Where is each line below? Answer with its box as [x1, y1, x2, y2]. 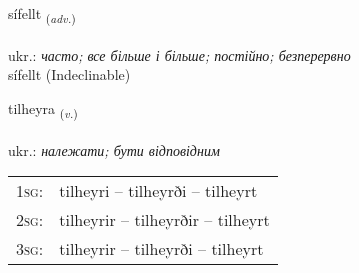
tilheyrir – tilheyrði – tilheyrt [59, 237, 264, 261]
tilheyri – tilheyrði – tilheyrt [59, 179, 258, 203]
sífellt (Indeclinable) [8, 64, 131, 85]
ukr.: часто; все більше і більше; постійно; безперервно [8, 44, 351, 65]
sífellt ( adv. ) [8, 3, 76, 26]
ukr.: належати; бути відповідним [8, 139, 220, 160]
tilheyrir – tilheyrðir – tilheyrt [59, 208, 270, 232]
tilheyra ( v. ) [8, 97, 78, 121]
